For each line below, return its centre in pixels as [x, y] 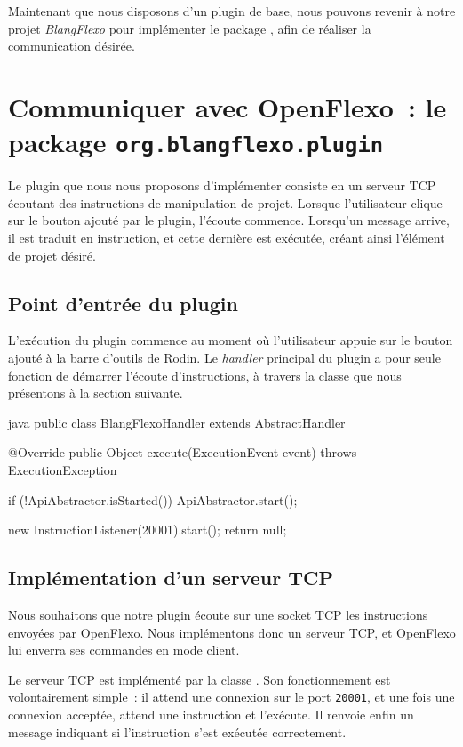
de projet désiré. [52, 255]
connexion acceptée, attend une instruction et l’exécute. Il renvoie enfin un [211, 714]
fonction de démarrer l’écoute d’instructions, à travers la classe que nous [205, 375]
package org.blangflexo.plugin [196, 142]
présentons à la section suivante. [96, 393]
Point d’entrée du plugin [123, 303]
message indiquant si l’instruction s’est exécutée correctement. [177, 731]
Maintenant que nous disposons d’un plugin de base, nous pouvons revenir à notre [232, 11]
